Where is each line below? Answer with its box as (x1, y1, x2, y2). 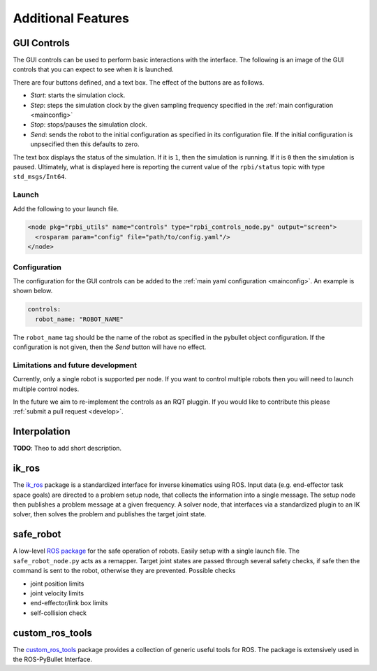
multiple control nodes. (13, 385, 80, 393)
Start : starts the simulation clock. (30, 91, 126, 99)
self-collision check (30, 609, 87, 617)
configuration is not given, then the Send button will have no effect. (13, 343, 207, 351)
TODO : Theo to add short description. (13, 444, 122, 453)
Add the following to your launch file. (13, 204, 119, 213)
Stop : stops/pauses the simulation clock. (30, 120, 147, 129)
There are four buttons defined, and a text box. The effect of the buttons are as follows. (13, 78, 265, 87)
